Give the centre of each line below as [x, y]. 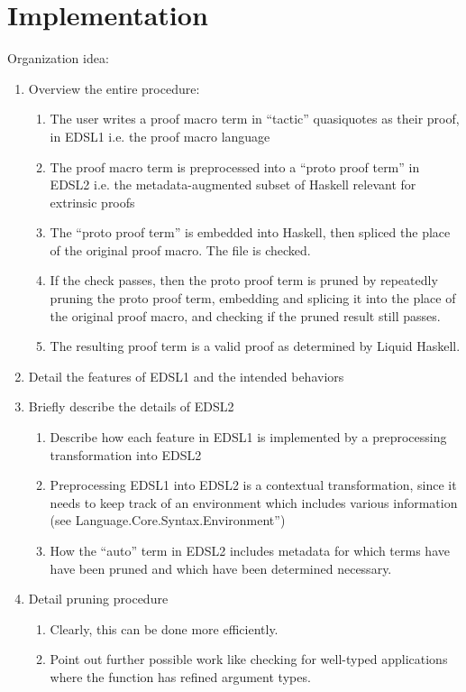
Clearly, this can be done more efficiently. [164, 628]
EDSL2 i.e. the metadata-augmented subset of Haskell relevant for [233, 185]
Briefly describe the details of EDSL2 [131, 406]
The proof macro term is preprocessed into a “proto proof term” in [235, 166]
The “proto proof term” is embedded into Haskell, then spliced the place [250, 232]
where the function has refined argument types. [180, 676]
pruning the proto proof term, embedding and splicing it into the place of [253, 298]
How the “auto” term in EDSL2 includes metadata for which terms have [250, 550]
